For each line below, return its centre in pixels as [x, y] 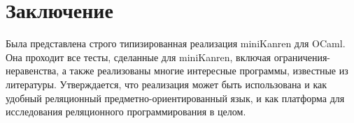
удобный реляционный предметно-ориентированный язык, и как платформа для [175, 98]
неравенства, [33, 71]
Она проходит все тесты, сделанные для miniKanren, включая [139, 57]
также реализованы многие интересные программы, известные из [209, 71]
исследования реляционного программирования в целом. [126, 112]
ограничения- [302, 57]
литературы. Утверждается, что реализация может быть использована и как [167, 84]
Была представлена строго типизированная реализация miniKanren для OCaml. [176, 43]
